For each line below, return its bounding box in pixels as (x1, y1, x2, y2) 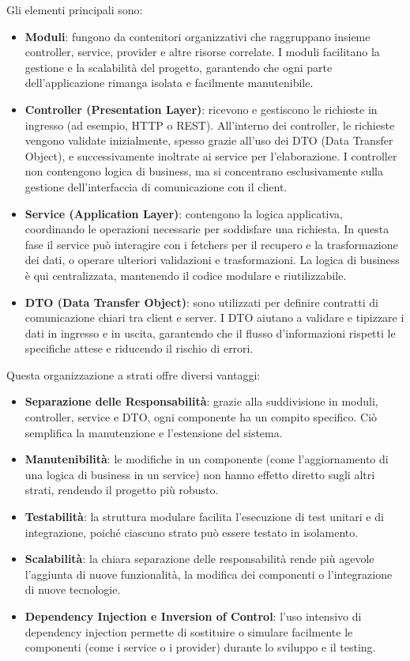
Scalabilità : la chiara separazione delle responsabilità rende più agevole (24, 550, 374, 567)
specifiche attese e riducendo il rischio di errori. (24, 340, 254, 357)
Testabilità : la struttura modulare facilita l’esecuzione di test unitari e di (24, 508, 384, 525)
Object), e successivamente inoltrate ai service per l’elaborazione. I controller (24, 147, 397, 164)
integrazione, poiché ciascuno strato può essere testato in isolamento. (24, 523, 359, 540)
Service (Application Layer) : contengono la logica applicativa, (24, 205, 343, 221)
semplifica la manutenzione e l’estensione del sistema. (24, 424, 283, 440)
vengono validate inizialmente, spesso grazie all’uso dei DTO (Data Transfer (24, 132, 393, 149)
